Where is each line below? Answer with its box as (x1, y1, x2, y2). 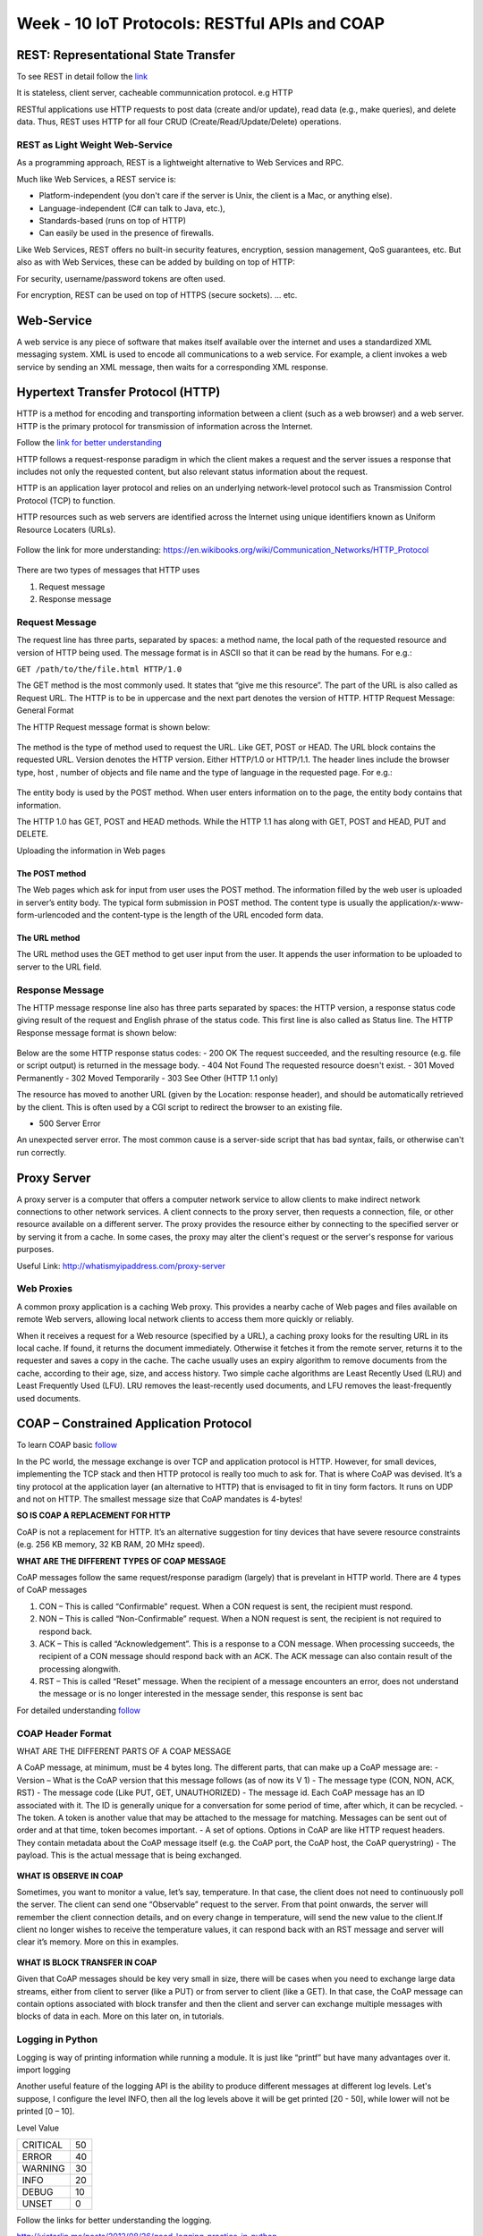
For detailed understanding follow (16, 1705, 141, 1715)
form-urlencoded (16, 909, 80, 920)
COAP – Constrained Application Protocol (16, 1416, 252, 1431)
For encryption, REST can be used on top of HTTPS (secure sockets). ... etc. (16, 289, 298, 300)
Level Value (16, 2122, 60, 2133)
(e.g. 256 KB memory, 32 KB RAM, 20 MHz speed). (16, 1539, 206, 1550)
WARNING (21, 2162, 66, 2174)
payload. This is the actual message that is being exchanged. (16, 1850, 241, 1860)
